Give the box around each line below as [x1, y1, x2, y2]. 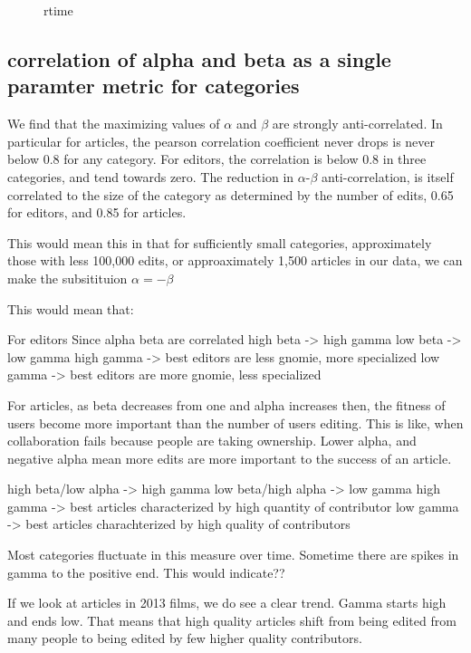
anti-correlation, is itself [321, 167, 454, 186]
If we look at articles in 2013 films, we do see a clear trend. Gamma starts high [7, 593, 447, 612]
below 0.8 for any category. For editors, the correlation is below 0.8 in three [7, 149, 427, 168]
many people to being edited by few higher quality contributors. [7, 629, 362, 648]
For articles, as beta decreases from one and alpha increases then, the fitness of [7, 395, 446, 414]
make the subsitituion [7, 268, 128, 287]
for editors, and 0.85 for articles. [7, 203, 187, 222]
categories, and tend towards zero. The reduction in [7, 167, 294, 186]
